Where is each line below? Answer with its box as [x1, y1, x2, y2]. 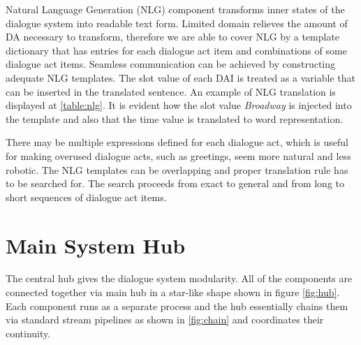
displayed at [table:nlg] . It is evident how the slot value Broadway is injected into [6, 98, 352, 112]
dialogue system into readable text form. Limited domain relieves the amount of [6, 15, 348, 30]
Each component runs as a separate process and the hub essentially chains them [6, 298, 348, 313]
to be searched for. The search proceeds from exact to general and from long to [6, 176, 345, 191]
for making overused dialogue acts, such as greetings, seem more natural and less [6, 148, 351, 163]
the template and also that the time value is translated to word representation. [6, 111, 344, 126]
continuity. [6, 325, 51, 340]
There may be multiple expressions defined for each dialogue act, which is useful [6, 135, 348, 149]
